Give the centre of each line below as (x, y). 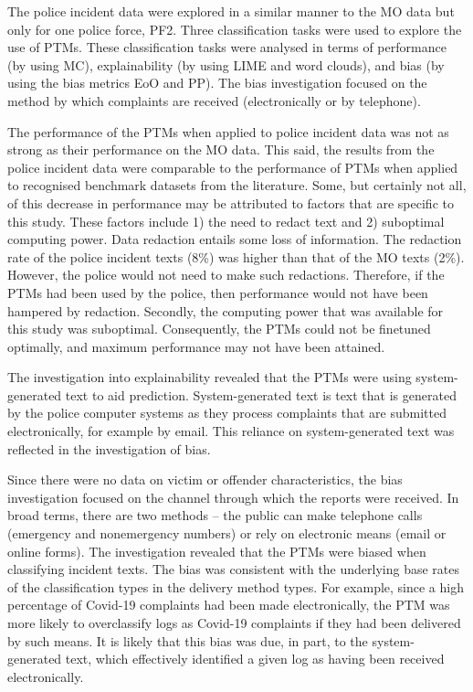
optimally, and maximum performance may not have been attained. (196, 346)
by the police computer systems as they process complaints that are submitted (227, 413)
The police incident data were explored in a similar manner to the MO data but (231, 11)
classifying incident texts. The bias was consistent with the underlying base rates (234, 569)
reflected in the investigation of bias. (109, 448)
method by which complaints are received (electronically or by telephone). (214, 100)
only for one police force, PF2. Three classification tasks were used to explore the (235, 29)
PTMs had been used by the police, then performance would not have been (218, 292)
